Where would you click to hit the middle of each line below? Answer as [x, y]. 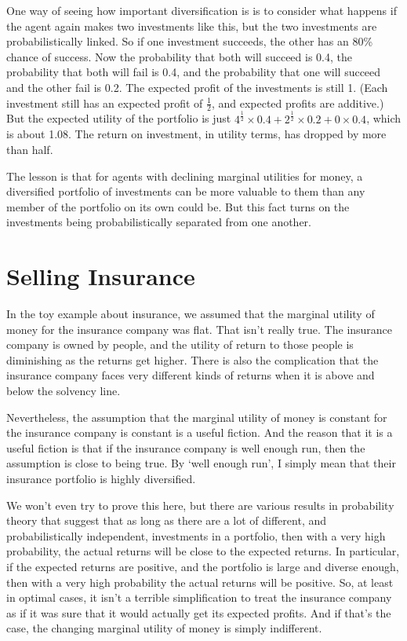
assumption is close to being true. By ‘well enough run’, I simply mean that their [201, 463]
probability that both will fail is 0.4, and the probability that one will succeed [194, 72]
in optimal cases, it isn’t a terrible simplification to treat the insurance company [199, 597]
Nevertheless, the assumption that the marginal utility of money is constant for [197, 417]
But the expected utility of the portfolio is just [119, 118]
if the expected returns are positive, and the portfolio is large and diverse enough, [203, 566]
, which [384, 118]
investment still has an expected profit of [105, 103]
